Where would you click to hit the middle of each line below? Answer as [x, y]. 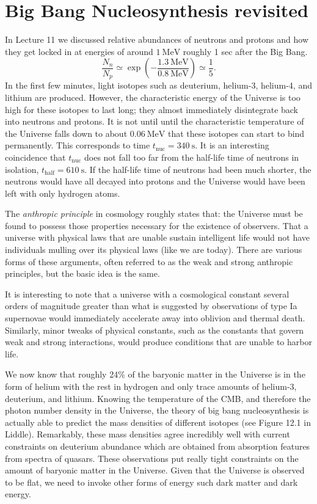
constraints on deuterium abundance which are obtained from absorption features [158, 446]
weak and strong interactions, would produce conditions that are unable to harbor [158, 342]
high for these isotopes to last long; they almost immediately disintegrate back [152, 109]
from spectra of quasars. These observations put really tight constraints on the [152, 458]
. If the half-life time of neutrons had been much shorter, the [198, 169]
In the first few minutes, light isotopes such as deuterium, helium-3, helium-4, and [158, 85]
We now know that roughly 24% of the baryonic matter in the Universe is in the [155, 374]
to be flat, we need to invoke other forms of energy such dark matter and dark [151, 482]
